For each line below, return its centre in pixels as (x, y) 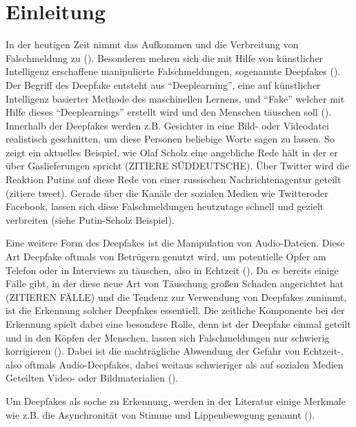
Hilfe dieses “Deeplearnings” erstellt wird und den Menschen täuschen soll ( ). (169, 112)
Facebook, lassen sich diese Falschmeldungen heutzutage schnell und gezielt (165, 206)
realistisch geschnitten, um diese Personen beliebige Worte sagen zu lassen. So (170, 139)
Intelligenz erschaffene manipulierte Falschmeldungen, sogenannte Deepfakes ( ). (173, 71)
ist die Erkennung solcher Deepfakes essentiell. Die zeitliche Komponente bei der (175, 310)
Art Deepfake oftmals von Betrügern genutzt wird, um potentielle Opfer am (166, 257)
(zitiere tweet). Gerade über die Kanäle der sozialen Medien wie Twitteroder (167, 192)
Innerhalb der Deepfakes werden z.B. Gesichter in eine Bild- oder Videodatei (167, 125)
